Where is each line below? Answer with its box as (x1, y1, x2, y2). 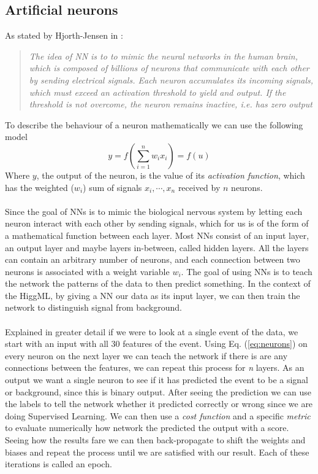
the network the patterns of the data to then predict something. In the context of (5, 277, 311, 290)
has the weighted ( (5, 181, 74, 193)
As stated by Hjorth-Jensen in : (5, 29, 123, 42)
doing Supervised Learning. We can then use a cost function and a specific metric (5, 409, 311, 422)
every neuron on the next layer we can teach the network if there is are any (5, 349, 288, 362)
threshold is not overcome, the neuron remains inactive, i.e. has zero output (29, 98, 312, 111)
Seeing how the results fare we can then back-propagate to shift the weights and (5, 433, 306, 446)
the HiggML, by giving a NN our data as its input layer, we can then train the (5, 289, 300, 301)
